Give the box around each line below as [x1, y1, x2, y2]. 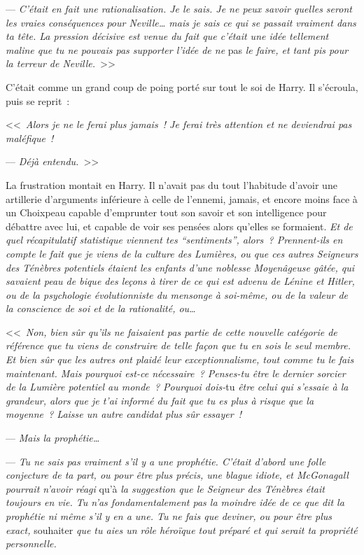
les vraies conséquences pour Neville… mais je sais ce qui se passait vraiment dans [6, 15, 356, 29]
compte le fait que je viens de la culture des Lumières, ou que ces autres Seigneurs [6, 246, 358, 260]
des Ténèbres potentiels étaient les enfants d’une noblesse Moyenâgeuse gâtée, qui [6, 260, 354, 274]
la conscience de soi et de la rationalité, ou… [6, 301, 196, 316]
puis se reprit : [6, 93, 70, 108]
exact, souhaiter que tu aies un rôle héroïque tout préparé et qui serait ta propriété [6, 522, 358, 537]
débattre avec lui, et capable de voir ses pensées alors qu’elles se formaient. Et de [6, 218, 353, 233]
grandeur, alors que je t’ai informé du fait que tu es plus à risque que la [6, 393, 314, 407]
